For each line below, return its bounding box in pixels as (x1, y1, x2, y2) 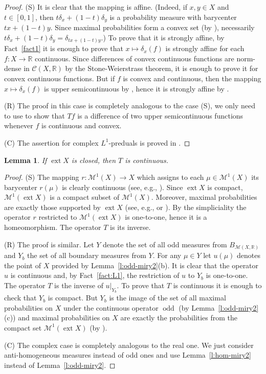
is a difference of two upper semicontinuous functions (77, 110, 243, 121)
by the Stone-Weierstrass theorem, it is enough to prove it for (65, 63, 258, 74)
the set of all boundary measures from (27, 250, 146, 261)
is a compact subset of (50, 192, 120, 202)
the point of (4, 260, 41, 270)
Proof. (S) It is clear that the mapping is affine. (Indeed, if (4, 2, 187, 12)
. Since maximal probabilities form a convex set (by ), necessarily (50, 22, 255, 33)
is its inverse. (110, 222, 151, 232)
